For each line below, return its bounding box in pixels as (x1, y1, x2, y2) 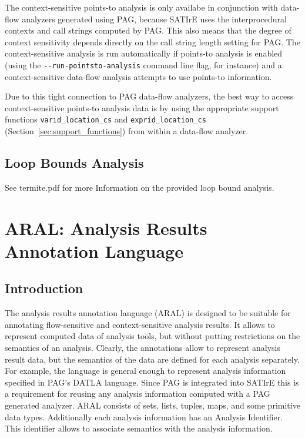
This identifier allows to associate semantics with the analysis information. (5, 422, 273, 434)
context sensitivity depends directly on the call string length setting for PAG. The (5, 35, 300, 48)
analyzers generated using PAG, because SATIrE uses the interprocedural (22, 12, 287, 25)
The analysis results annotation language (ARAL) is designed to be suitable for (5, 307, 291, 319)
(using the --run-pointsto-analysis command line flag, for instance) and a (5, 58, 282, 71)
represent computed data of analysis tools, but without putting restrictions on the (5, 330, 300, 342)
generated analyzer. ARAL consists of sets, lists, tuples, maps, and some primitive (5, 399, 300, 411)
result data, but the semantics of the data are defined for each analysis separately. (5, 353, 300, 365)
